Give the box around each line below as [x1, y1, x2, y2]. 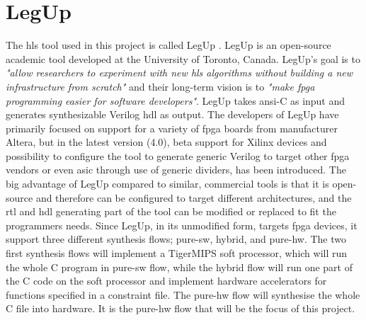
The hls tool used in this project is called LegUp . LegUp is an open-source [6, 38, 331, 52]
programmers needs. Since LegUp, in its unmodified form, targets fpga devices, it [6, 217, 358, 232]
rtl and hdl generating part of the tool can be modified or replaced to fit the [6, 204, 336, 219]
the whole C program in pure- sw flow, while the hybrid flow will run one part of [6, 259, 353, 274]
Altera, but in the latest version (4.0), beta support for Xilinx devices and [6, 135, 327, 149]
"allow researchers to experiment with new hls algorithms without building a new [6, 65, 353, 80]
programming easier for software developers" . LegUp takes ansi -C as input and [6, 93, 345, 108]
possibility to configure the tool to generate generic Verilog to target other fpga [6, 148, 350, 163]
